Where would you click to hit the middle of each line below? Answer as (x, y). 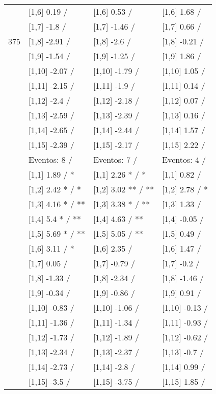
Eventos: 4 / (184, 159)
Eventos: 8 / (51, 159)
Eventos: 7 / (115, 159)
